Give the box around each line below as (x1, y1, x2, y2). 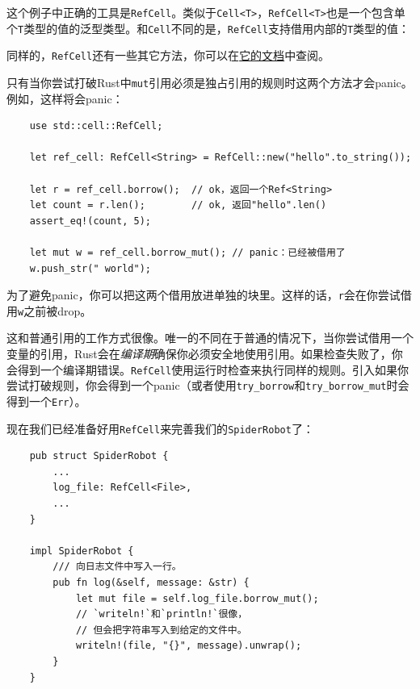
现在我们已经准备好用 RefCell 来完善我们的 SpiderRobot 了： (6, 420, 314, 436)
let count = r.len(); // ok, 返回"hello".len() (29, 199, 327, 211)
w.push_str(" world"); (29, 262, 151, 274)
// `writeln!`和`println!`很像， (75, 608, 248, 620)
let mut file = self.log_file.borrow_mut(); (75, 592, 319, 604)
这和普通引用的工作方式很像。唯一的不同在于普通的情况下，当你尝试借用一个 (6, 329, 414, 346)
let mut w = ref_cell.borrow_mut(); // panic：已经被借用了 (29, 246, 346, 258)
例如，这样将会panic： (6, 90, 124, 106)
